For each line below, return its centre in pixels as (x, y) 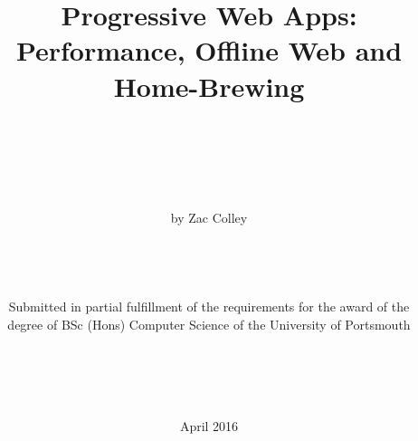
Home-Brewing (209, 86)
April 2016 (209, 426)
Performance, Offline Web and (209, 50)
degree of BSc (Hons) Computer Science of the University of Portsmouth (209, 325)
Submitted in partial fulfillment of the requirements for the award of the (209, 307)
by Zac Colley (209, 218)
